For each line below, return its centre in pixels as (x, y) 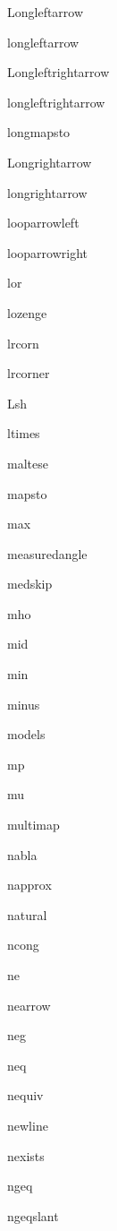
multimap (33, 825)
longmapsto (39, 132)
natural (27, 914)
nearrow (29, 1005)
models (26, 734)
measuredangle (47, 553)
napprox (29, 885)
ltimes (24, 433)
